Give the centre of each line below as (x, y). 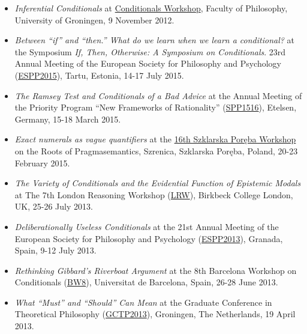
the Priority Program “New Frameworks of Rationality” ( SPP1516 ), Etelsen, (156, 107)
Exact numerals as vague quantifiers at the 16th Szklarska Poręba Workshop (155, 139)
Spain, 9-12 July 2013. (55, 250)
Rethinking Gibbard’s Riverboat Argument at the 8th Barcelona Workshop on (156, 270)
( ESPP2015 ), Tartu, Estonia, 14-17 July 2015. (99, 75)
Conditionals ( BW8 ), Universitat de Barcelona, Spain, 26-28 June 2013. (146, 282)
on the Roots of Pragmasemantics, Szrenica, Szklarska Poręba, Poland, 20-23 (156, 150)
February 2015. (42, 162)
